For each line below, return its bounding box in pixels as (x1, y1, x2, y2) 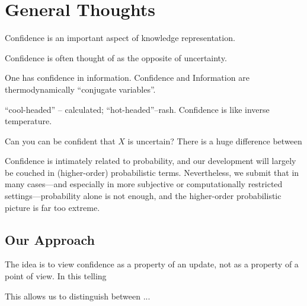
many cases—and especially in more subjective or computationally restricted (5, 178, 283, 190)
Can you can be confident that (5, 134, 116, 147)
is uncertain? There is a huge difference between (127, 134, 302, 147)
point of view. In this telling (5, 270, 107, 282)
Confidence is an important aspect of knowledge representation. (5, 31, 235, 44)
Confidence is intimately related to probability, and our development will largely (5, 154, 296, 167)
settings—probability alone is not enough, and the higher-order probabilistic (5, 190, 282, 202)
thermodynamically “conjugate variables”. (5, 83, 156, 95)
